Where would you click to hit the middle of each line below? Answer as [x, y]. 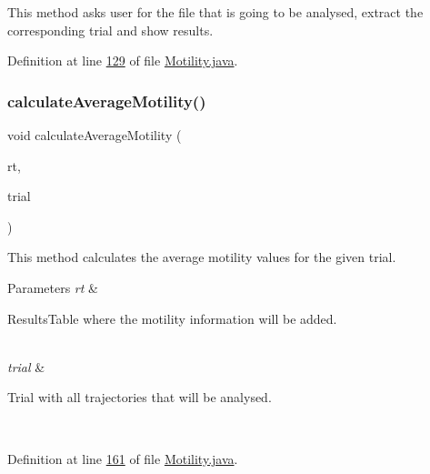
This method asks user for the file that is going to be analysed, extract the [215, 12]
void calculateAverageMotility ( [95, 135]
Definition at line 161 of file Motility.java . [123, 458]
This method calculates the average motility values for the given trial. [202, 257]
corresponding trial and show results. [110, 30]
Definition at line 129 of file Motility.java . [123, 61]
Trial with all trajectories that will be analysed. [140, 397]
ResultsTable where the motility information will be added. [172, 318]
